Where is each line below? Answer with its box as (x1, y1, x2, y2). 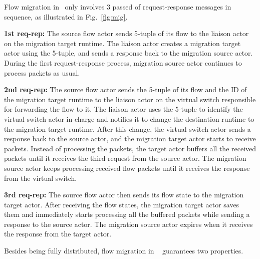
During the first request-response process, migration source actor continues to (4, 57, 242, 68)
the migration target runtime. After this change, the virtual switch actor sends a (4, 123, 251, 134)
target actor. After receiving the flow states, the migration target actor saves (4, 199, 239, 209)
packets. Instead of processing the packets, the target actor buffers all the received (4, 143, 256, 153)
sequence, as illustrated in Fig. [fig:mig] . (4, 11, 128, 22)
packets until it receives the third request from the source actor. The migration (4, 153, 246, 163)
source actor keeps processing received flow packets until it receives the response (4, 162, 250, 173)
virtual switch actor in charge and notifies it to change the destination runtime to (4, 113, 254, 124)
